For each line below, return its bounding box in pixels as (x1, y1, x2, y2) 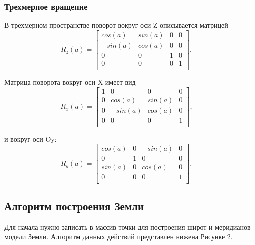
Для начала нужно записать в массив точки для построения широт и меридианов (4, 221, 251, 232)
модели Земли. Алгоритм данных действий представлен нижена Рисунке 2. (4, 231, 233, 242)
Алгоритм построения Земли (4, 198, 144, 213)
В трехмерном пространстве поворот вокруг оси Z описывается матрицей (4, 20, 228, 30)
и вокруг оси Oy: (4, 133, 57, 144)
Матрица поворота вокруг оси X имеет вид (4, 76, 136, 87)
